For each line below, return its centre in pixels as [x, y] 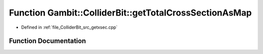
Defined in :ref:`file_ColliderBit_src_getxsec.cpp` [69, 27]
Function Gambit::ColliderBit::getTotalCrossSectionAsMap [130, 13]
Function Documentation [47, 41]
